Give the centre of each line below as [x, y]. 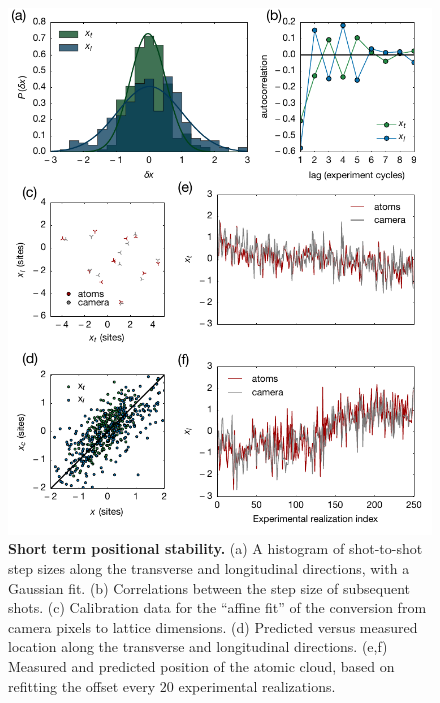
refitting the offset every [82, 685]
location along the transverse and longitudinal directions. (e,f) [198, 646]
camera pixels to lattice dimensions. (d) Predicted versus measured [213, 626]
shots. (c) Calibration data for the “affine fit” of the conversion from [217, 607]
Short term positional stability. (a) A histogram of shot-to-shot [215, 548]
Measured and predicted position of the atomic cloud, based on [201, 666]
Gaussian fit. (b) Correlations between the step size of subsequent [209, 587]
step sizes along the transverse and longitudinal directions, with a [209, 568]
